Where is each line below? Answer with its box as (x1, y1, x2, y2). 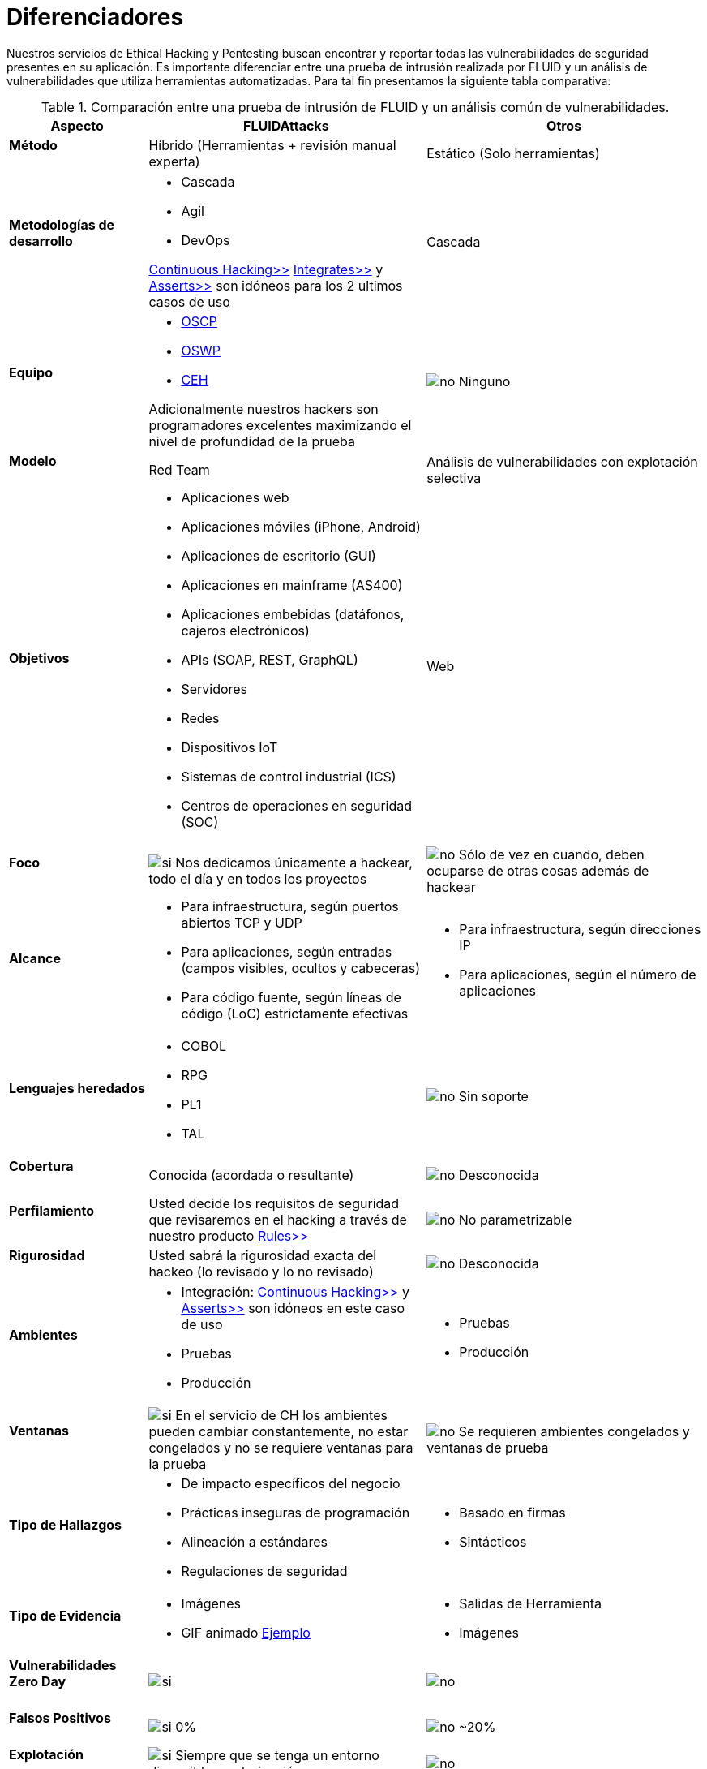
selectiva (426, 469, 482, 486)
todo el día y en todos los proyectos (148, 871, 367, 888)
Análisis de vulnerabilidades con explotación (426, 453, 698, 470)
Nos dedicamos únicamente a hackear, (175, 854, 413, 872)
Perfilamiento (9, 1202, 94, 1219)
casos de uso (148, 294, 230, 311)
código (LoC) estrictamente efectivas (181, 1005, 409, 1022)
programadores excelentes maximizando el (148, 417, 412, 434)
